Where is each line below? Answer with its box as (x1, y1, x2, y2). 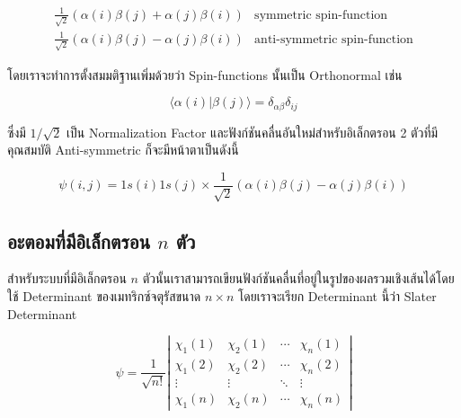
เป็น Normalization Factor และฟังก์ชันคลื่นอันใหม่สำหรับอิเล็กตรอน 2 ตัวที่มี (66, 122, 439, 141)
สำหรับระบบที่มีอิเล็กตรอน (7, 269, 127, 288)
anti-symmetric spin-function (254, 32, 413, 46)
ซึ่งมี (7, 122, 26, 141)
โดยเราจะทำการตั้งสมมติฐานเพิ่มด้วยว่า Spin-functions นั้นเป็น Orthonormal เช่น (7, 65, 403, 84)
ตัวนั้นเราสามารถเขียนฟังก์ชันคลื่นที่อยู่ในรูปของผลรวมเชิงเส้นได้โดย (142, 269, 455, 288)
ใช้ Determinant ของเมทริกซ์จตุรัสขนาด (7, 286, 201, 305)
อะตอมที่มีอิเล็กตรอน (7, 227, 151, 254)
